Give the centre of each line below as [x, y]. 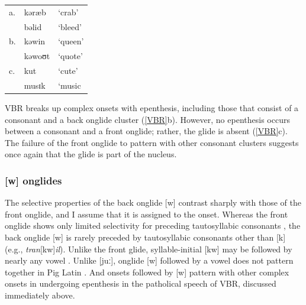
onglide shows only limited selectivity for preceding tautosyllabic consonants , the [153, 225]
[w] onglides [33, 180]
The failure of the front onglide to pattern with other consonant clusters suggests [152, 142]
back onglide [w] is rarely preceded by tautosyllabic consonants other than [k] [145, 237]
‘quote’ [70, 56]
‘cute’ [68, 71]
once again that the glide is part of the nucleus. [91, 154]
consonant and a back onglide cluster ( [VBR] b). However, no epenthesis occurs [147, 119]
